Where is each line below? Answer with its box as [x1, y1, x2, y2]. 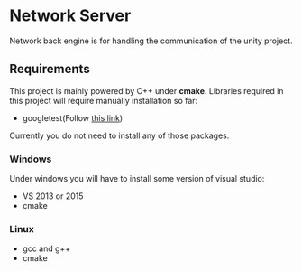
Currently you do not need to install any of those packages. [9, 130, 230, 141]
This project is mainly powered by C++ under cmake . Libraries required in [9, 85, 284, 96]
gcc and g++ [22, 243, 71, 254]
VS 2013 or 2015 [22, 191, 84, 201]
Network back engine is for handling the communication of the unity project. [9, 35, 293, 46]
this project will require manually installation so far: [9, 95, 198, 106]
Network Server [9, 5, 132, 26]
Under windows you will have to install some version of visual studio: [9, 173, 265, 184]
